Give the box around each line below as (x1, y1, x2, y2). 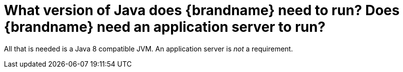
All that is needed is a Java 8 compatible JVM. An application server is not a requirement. (4, 44, 293, 53)
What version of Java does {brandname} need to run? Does (4, 2, 400, 19)
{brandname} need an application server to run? (4, 19, 326, 35)
